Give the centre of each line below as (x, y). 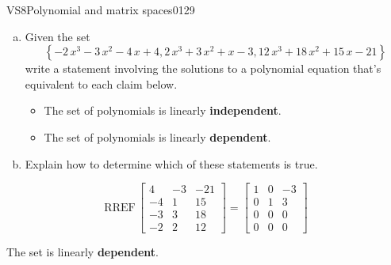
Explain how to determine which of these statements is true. (171, 163)
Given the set (57, 36)
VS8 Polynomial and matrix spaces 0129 (101, 9)
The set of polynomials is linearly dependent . (157, 136)
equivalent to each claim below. (101, 83)
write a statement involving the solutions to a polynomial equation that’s (203, 68)
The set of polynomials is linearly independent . (163, 110)
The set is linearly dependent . (82, 252)
